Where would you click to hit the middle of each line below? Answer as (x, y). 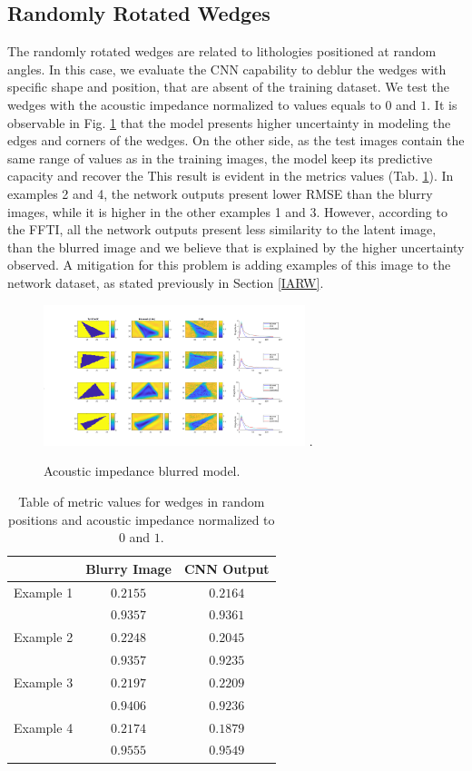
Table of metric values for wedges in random (142, 501)
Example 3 (44, 682)
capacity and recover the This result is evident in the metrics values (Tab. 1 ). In (231, 176)
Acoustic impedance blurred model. (142, 471)
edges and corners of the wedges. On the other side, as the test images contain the (236, 140)
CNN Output (226, 568)
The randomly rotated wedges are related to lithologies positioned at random (222, 51)
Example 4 (44, 727)
